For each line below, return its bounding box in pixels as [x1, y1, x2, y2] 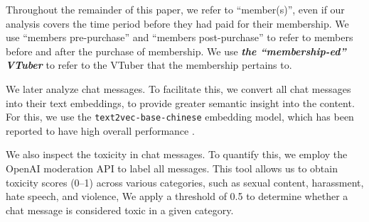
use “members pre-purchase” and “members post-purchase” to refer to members [6, 30, 353, 45]
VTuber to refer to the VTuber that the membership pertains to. [6, 57, 292, 72]
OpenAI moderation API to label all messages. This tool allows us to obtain [6, 161, 338, 175]
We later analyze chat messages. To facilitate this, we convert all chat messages [6, 81, 351, 96]
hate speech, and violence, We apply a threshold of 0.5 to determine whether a [6, 189, 348, 204]
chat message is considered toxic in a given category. [6, 202, 234, 217]
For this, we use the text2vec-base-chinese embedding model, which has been [6, 109, 354, 124]
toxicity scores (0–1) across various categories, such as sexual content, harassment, [6, 174, 364, 189]
